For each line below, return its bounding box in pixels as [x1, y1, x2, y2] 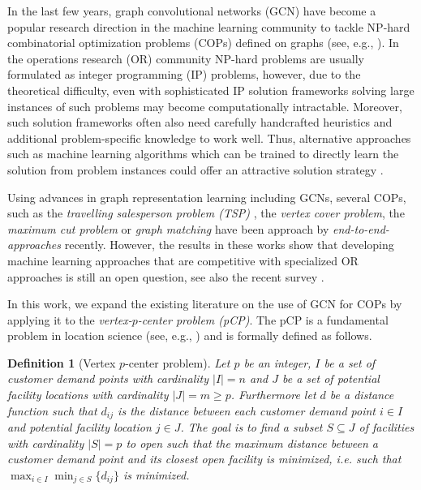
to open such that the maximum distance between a [126, 434, 379, 451]
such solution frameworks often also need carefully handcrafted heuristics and [7, 114, 393, 131]
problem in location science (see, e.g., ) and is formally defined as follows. [7, 327, 372, 344]
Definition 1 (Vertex [7, 354, 116, 371]
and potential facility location [7, 419, 152, 436]
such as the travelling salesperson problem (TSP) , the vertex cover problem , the [7, 204, 405, 221]
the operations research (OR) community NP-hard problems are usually [7, 49, 364, 67]
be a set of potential [281, 370, 380, 387]
